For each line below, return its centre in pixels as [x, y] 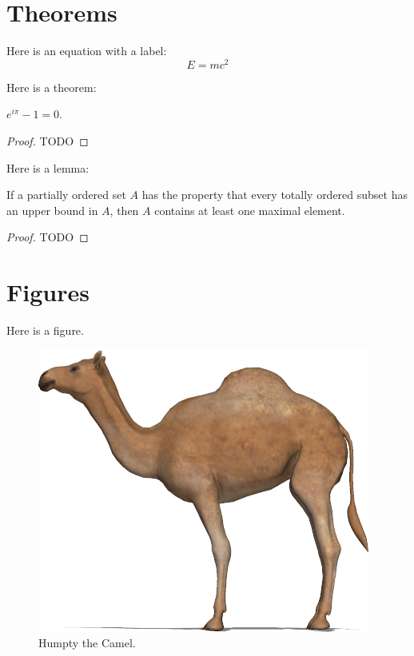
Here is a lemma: [48, 167]
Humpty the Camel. [87, 643]
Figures [48, 292]
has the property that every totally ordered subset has [275, 195]
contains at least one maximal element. [250, 210]
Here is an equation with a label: [87, 51]
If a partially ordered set [66, 195]
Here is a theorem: [52, 87]
